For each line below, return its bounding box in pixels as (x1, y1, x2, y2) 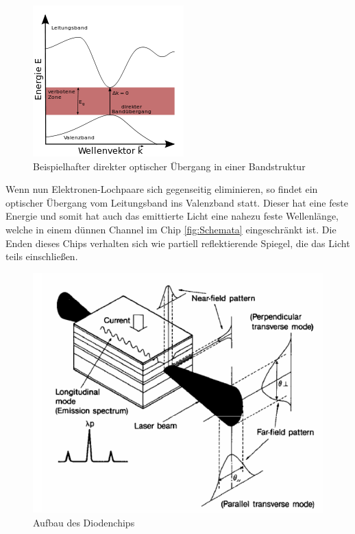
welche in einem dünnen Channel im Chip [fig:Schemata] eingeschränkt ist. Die (5, 222, 336, 236)
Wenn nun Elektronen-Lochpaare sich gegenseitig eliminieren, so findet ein (5, 182, 318, 196)
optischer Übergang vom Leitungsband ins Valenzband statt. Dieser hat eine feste (5, 195, 348, 209)
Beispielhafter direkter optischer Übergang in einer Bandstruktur (33, 159, 306, 173)
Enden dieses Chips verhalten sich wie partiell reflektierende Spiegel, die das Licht (5, 235, 350, 250)
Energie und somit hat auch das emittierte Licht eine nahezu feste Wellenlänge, (5, 209, 339, 223)
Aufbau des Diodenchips (33, 515, 135, 529)
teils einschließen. (5, 249, 78, 264)
